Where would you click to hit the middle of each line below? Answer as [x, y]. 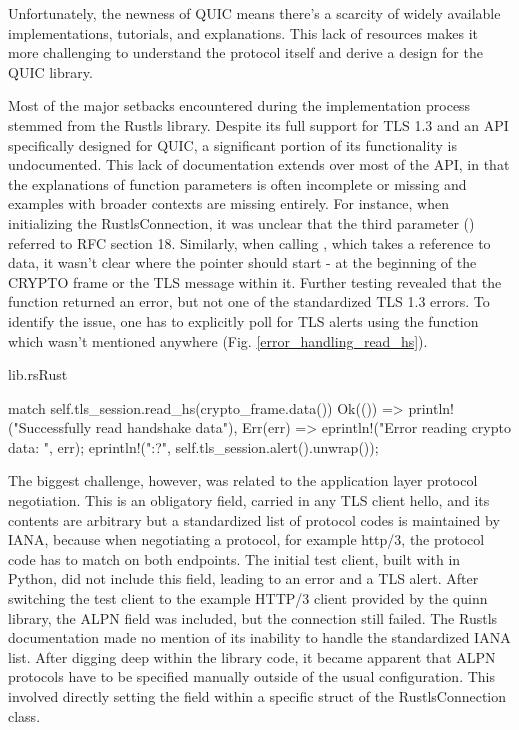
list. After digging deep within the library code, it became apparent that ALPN [252, 656]
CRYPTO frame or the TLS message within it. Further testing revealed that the [255, 281]
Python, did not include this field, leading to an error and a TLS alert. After [243, 578]
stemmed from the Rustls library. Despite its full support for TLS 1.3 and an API [258, 124]
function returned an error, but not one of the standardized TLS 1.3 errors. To [249, 301]
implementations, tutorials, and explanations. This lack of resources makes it [243, 32]
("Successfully [50, 427]
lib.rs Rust [38, 374]
